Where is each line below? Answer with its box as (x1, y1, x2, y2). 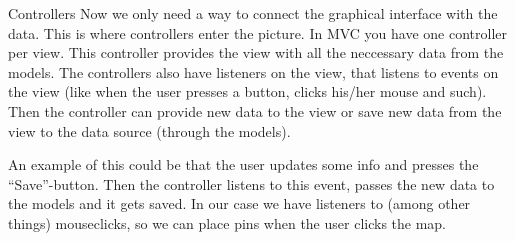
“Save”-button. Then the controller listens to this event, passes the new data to (8, 173, 495, 194)
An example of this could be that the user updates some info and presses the (8, 154, 479, 175)
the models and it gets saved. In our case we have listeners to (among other (8, 193, 471, 214)
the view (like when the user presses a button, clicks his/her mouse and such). (8, 81, 487, 102)
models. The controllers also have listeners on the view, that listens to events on (8, 61, 499, 82)
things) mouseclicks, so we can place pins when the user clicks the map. (8, 212, 447, 233)
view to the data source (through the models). (8, 120, 291, 141)
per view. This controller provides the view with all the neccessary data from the (8, 42, 504, 63)
